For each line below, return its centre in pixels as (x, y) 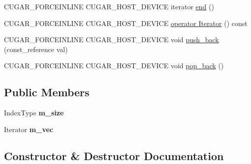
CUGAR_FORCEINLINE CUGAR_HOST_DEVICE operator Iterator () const (126, 23)
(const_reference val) (36, 49)
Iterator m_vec (29, 129)
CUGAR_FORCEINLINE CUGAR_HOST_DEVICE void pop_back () (114, 66)
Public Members (47, 92)
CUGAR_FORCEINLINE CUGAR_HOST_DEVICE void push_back (111, 40)
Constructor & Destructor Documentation (114, 155)
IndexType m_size (34, 113)
